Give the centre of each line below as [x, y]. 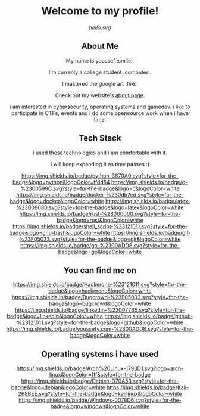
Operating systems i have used [100, 354]
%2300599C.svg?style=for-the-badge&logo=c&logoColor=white [100, 188]
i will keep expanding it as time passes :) [100, 164]
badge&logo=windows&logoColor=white [100, 406]
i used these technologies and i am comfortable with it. [100, 153]
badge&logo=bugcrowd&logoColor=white [100, 304]
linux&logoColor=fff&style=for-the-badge [100, 375]
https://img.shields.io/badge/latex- [148, 201]
